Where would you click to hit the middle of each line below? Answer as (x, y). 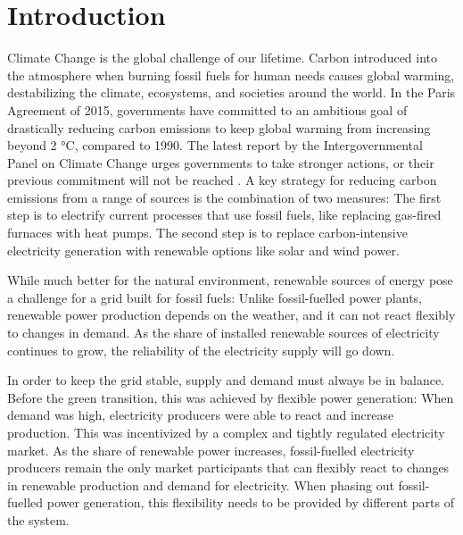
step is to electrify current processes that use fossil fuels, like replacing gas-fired (224, 215)
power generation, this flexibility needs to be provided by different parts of (250, 502)
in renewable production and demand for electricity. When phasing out (201, 485)
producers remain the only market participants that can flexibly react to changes (228, 468)
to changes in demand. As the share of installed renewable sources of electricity (223, 333)
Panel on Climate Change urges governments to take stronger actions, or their (221, 162)
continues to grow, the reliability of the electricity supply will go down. (201, 350)
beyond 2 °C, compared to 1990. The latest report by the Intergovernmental (215, 145)
